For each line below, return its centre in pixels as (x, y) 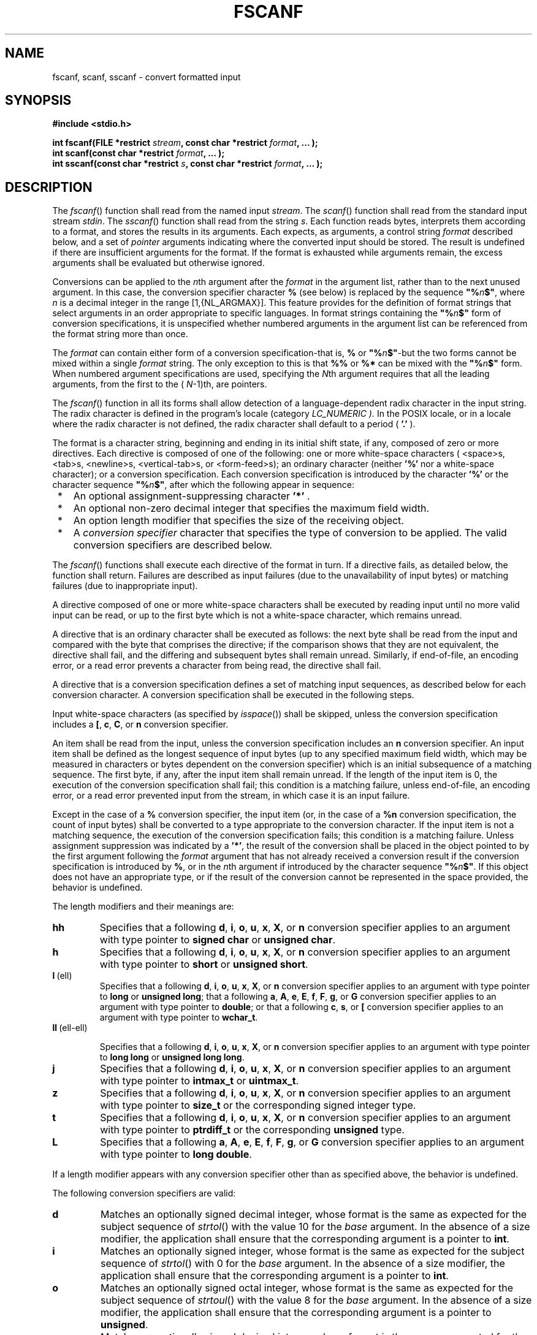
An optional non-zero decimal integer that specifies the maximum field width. (251, 508)
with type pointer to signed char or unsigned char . (217, 940)
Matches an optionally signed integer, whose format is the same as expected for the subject (312, 1251)
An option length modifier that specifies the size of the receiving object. (238, 521)
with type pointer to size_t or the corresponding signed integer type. (258, 1105)
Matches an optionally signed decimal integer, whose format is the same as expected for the (314, 1215)
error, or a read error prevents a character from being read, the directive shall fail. (217, 666)
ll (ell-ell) (70, 1028)
